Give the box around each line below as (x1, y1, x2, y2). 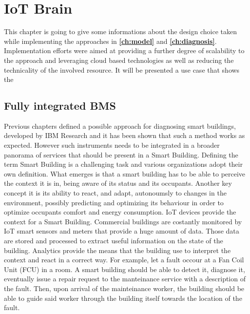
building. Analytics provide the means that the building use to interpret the (4, 245, 231, 255)
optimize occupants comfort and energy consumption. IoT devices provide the (4, 207, 236, 217)
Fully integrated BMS (4, 98, 116, 113)
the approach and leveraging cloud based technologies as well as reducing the (4, 55, 234, 65)
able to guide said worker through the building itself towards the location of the (4, 293, 242, 303)
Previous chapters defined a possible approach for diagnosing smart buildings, (4, 120, 236, 131)
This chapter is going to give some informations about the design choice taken (4, 26, 237, 37)
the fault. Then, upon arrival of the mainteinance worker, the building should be (4, 283, 245, 293)
